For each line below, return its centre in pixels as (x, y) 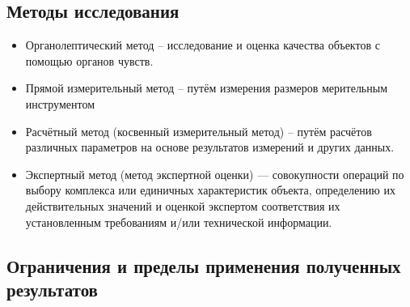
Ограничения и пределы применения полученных (204, 265)
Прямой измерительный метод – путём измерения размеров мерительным (207, 88)
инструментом (60, 103)
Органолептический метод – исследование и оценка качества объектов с (203, 45)
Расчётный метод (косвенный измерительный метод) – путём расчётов (199, 131)
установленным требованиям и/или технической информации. (179, 222)
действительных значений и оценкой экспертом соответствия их (183, 205)
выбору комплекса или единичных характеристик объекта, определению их (210, 190)
